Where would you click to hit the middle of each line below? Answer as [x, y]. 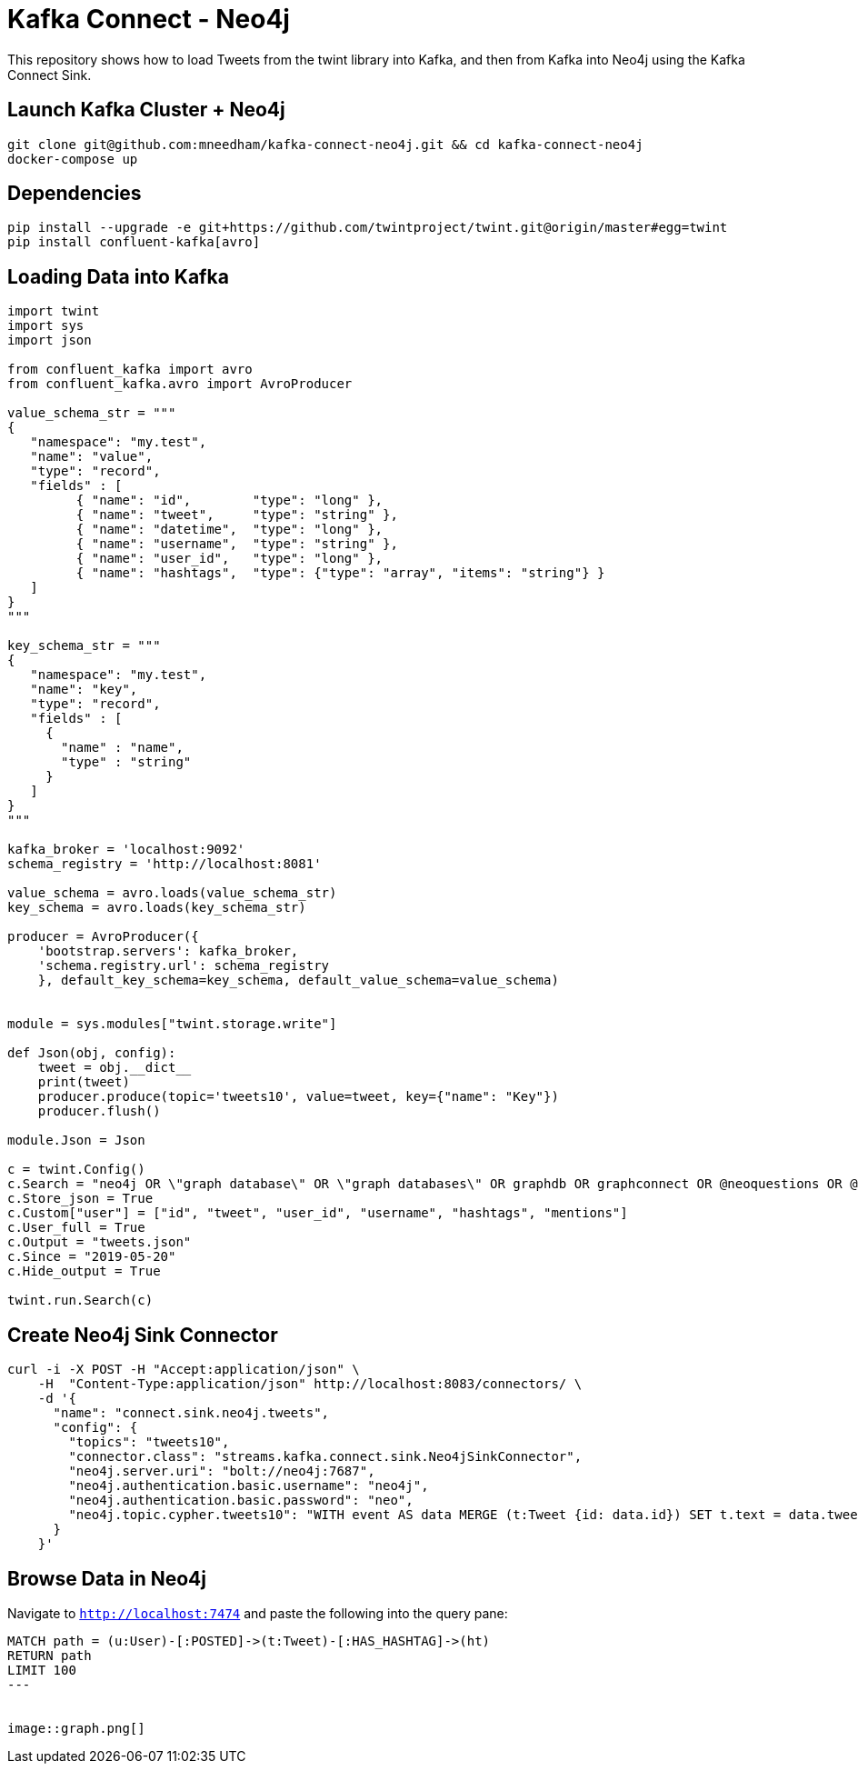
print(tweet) [84, 1082]
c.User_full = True [76, 1228]
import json [50, 340]
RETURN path [50, 1655]
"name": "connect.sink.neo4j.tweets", [191, 1413]
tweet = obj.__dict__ [115, 1068]
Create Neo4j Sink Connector [143, 1335]
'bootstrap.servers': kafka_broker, [168, 951]
